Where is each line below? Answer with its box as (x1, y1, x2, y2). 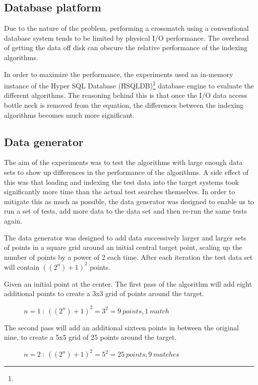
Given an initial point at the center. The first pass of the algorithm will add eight (4, 278, 252, 289)
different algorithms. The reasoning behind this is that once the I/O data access (4, 90, 247, 100)
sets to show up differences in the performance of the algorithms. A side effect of (4, 167, 249, 177)
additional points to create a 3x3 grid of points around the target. (4, 288, 204, 299)
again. (4, 215, 22, 226)
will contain (4, 261, 40, 272)
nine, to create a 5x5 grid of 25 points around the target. (4, 332, 177, 342)
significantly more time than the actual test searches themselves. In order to (4, 186, 235, 197)
